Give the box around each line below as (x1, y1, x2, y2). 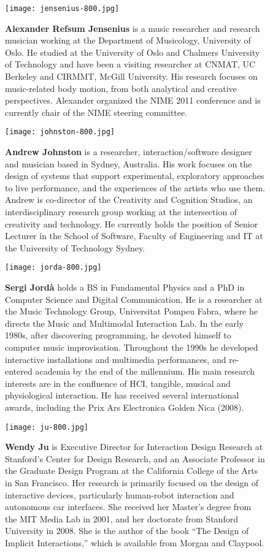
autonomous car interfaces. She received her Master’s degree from (5, 500, 252, 513)
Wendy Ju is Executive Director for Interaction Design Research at (5, 440, 263, 453)
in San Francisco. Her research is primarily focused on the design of (5, 476, 259, 489)
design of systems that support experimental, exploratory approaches (5, 169, 264, 182)
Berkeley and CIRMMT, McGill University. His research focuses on (5, 70, 258, 83)
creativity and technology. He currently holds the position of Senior (5, 217, 258, 230)
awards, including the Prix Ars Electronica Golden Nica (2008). (5, 401, 244, 413)
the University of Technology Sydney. (5, 241, 145, 254)
